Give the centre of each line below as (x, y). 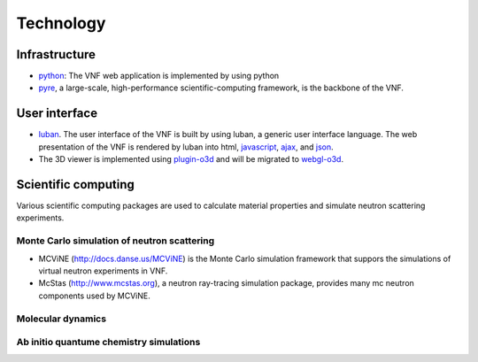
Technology (61, 23)
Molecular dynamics (61, 319)
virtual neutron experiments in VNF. (103, 271)
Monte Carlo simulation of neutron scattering (116, 241)
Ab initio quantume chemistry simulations (108, 343)
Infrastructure (56, 54)
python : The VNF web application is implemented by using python (159, 76)
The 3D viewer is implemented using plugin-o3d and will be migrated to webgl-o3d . (191, 159)
